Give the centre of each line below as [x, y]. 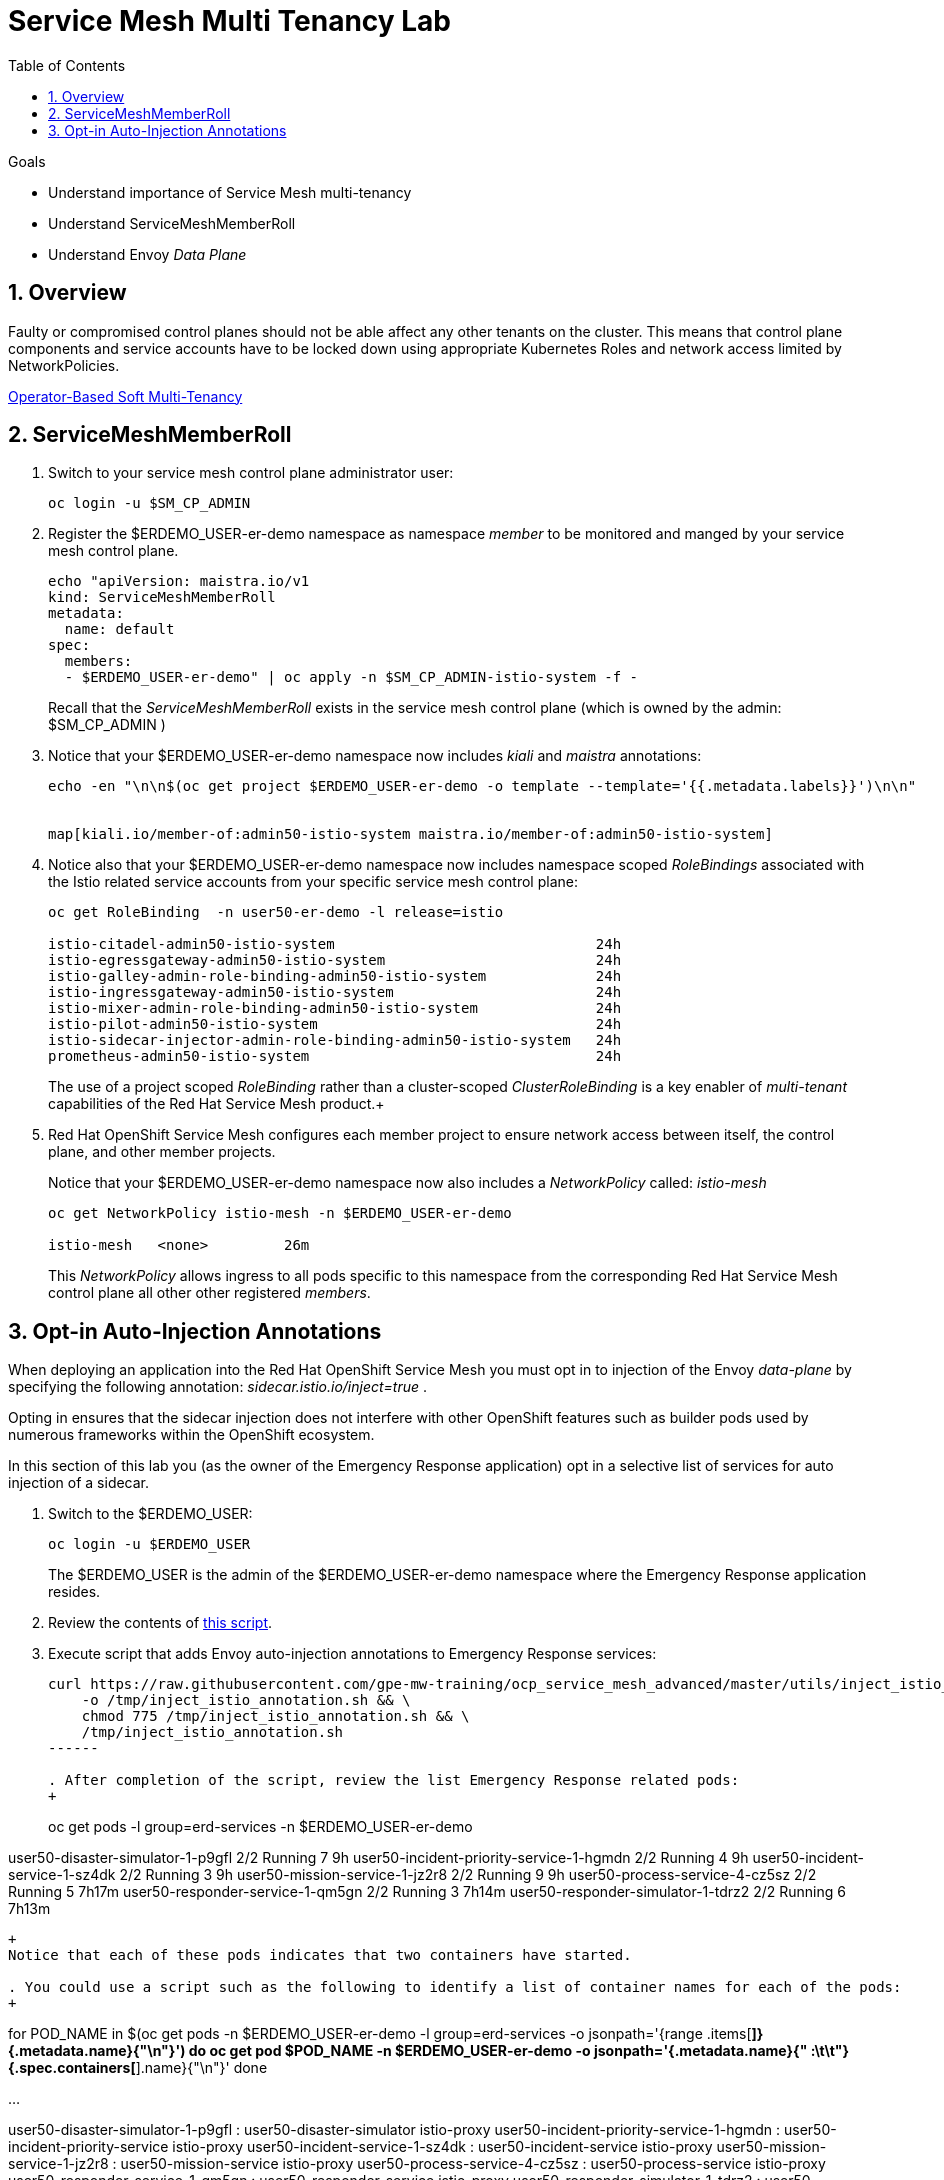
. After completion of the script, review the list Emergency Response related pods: [394, 1780]
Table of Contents [67, 65]
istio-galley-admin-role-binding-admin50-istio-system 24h [335, 976]
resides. [74, 1592]
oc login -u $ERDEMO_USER [149, 1544]
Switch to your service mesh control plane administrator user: [251, 473]
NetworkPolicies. [64, 365]
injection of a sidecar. [79, 1483]
